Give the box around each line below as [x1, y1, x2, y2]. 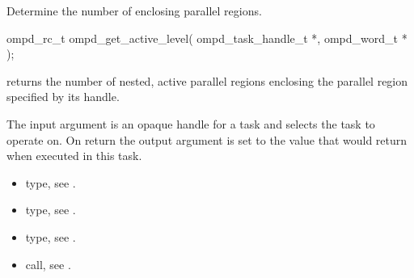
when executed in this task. [6, 147, 142, 164]
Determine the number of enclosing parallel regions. [6, 2, 262, 19]
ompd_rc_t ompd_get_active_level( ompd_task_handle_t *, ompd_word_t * [6, 29, 408, 46]
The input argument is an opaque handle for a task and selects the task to [6, 115, 375, 132]
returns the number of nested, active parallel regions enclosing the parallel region [6, 72, 408, 89]
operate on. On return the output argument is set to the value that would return [6, 131, 408, 148]
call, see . [25, 255, 71, 272]
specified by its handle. [6, 88, 120, 105]
